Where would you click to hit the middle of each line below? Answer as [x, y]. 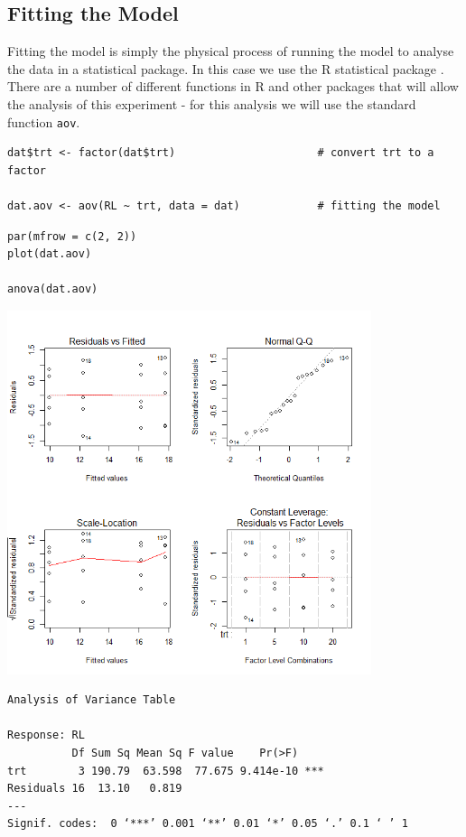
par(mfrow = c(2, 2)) [72, 236]
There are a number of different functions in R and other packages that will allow [233, 86]
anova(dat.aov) [53, 289]
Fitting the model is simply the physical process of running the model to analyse [231, 51]
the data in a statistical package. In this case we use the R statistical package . [226, 68]
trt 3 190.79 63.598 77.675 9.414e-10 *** [166, 771]
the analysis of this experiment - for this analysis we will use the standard [212, 103]
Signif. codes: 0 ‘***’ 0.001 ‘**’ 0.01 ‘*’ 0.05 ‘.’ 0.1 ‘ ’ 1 [208, 824]
